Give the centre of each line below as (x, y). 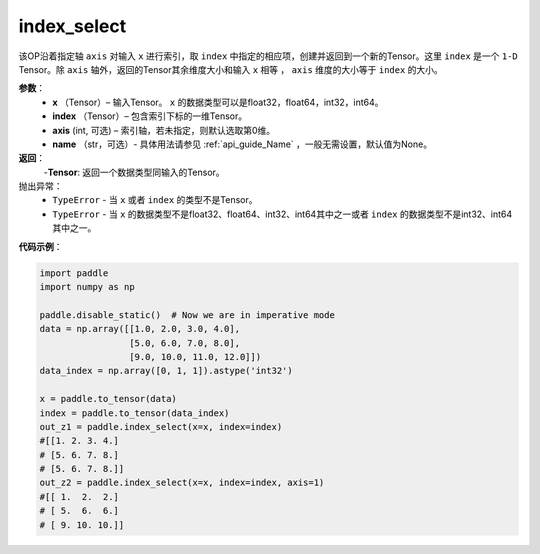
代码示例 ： (40, 246)
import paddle (74, 273)
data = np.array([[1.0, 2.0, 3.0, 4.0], (139, 329)
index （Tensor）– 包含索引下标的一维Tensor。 (150, 116)
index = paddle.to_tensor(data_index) (134, 413)
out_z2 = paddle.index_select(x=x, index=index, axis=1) (182, 483)
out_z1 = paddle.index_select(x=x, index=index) (161, 426)
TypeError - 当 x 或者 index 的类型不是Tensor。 (155, 200)
